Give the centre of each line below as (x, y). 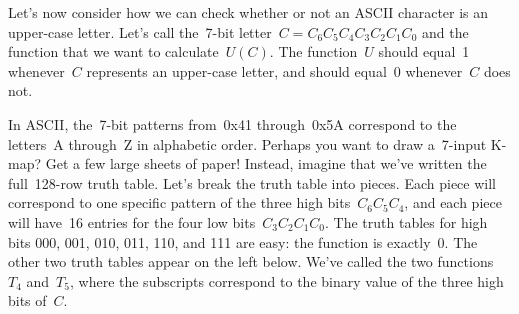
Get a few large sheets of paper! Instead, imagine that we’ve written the (266, 163)
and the (445, 31)
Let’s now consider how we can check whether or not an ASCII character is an (248, 12)
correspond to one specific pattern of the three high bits (179, 202)
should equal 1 (424, 51)
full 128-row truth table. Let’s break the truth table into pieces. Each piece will (252, 182)
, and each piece (453, 202)
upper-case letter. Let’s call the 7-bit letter (140, 31)
